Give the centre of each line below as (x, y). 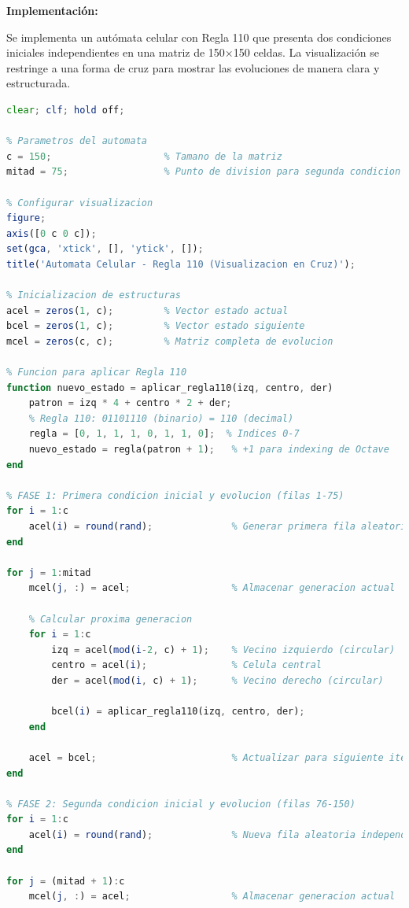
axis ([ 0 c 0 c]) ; (52, 233)
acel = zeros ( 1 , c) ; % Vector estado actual (147, 310)
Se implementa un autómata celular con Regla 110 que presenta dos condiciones (199, 37)
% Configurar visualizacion (80, 203)
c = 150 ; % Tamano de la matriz (144, 156)
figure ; (26, 218)
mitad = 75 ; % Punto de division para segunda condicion (204, 172)
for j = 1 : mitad (49, 572)
